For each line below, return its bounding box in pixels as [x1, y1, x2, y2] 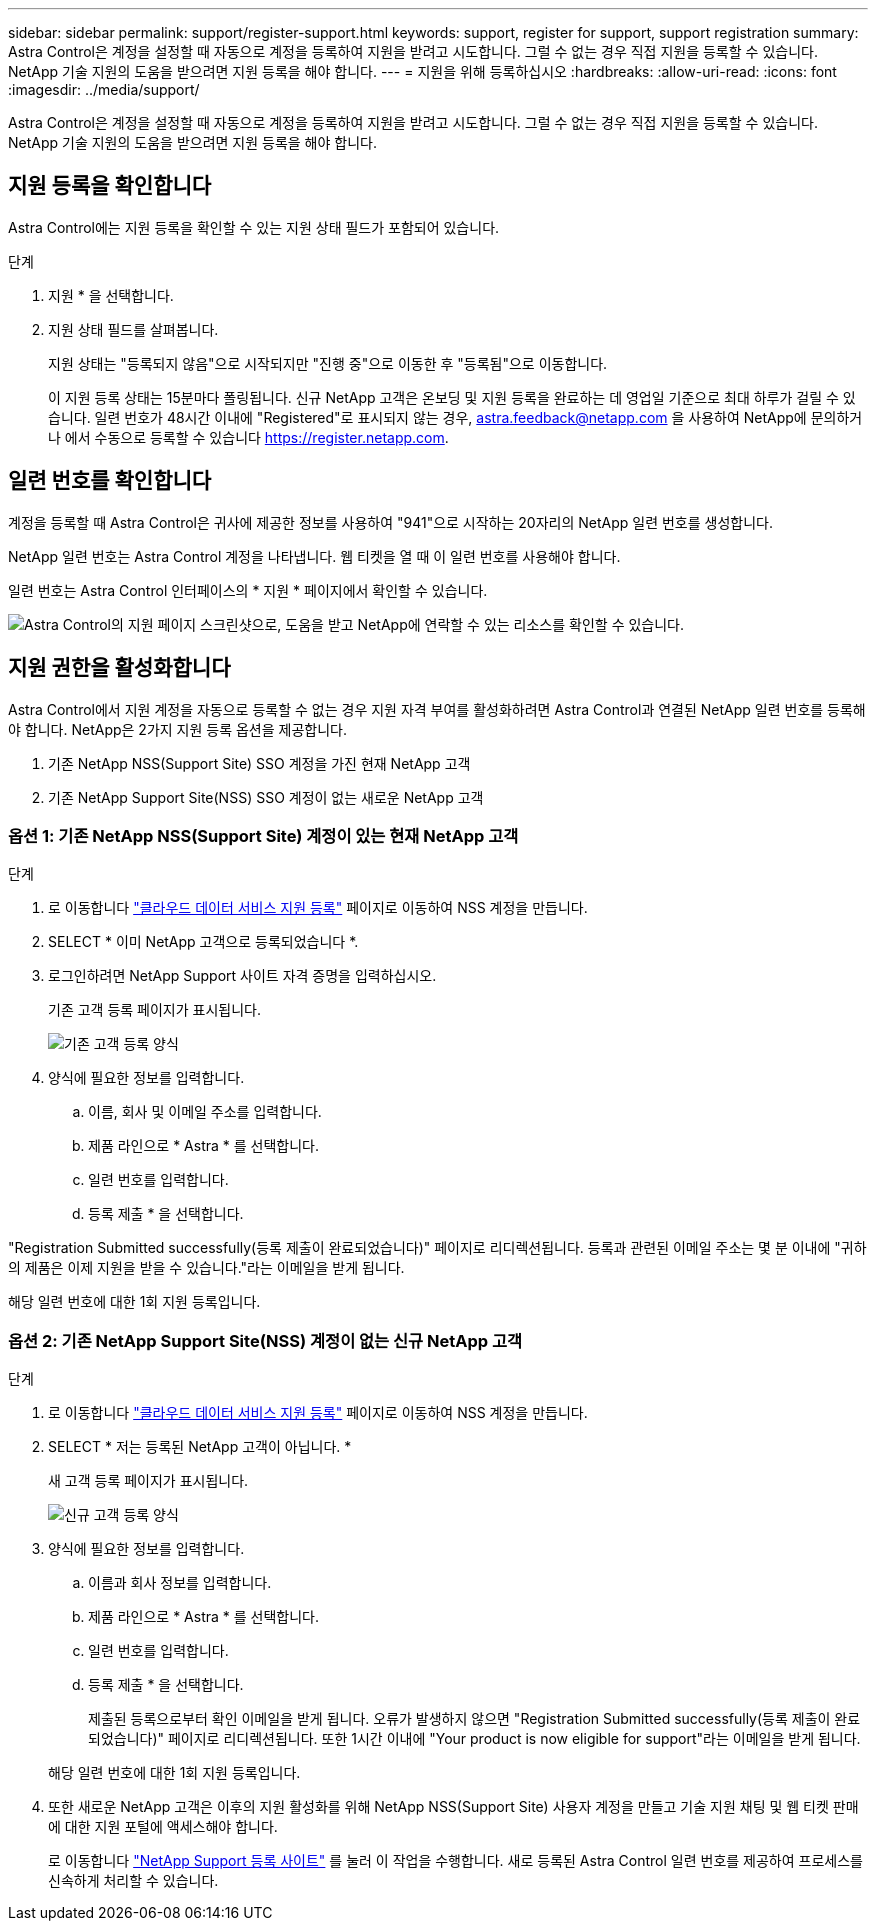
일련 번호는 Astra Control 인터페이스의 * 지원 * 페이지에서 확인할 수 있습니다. [8, 581, 488, 599]
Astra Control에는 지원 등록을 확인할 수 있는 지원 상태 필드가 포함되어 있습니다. [8, 218, 500, 236]
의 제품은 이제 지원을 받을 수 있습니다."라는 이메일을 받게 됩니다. [8, 1259, 405, 1277]
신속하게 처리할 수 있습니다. [48, 1872, 219, 1890]
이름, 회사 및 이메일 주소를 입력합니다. [88, 1103, 322, 1121]
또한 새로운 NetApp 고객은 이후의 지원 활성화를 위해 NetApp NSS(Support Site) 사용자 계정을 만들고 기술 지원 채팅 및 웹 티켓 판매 [48, 1798, 859, 1816]
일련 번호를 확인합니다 [8, 468, 212, 494]
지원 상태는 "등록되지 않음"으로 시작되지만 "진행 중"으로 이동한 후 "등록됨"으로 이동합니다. [48, 354, 608, 372]
